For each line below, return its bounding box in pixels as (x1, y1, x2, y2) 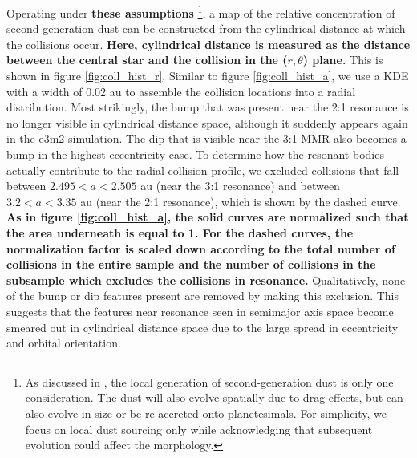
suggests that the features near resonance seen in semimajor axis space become (6, 302, 394, 319)
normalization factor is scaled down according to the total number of (6, 240, 395, 257)
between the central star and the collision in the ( (6, 51, 288, 68)
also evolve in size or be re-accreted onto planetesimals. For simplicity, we (25, 404, 387, 421)
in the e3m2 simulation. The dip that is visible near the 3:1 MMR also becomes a (6, 130, 407, 147)
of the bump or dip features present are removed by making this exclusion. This (6, 287, 399, 304)
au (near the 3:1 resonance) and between (140, 177, 340, 194)
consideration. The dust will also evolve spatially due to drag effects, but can (25, 389, 403, 406)
